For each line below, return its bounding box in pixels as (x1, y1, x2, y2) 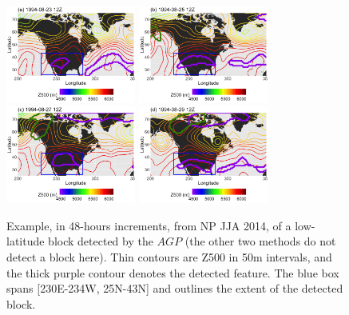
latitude (6, 233, 45, 249)
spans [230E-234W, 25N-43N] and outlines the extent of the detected (6, 280, 343, 297)
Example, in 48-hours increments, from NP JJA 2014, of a (6, 217, 291, 233)
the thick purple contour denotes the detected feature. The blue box (6, 264, 339, 281)
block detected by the (48, 233, 153, 249)
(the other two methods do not (184, 233, 336, 249)
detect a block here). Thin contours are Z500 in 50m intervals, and (6, 249, 332, 265)
